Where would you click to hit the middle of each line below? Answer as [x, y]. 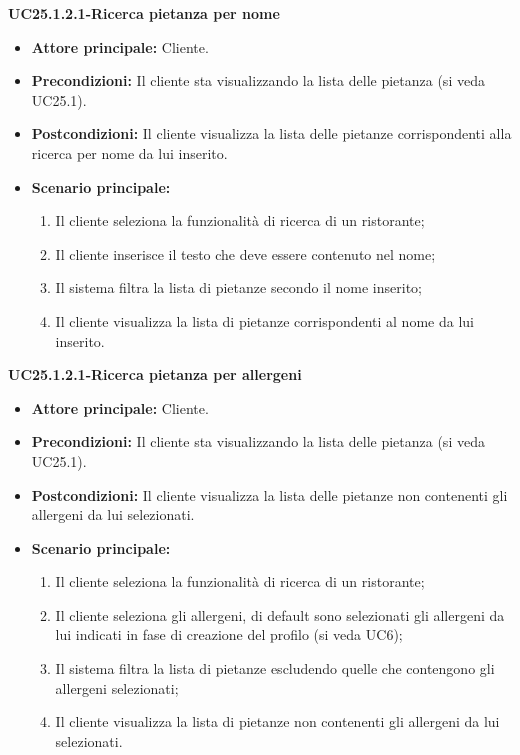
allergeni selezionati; [117, 687]
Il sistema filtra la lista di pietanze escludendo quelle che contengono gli [275, 668]
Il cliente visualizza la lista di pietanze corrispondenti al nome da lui [264, 320]
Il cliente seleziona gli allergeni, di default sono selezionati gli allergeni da [280, 614]
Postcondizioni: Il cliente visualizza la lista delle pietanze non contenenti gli [269, 494]
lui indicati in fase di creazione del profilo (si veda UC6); [229, 634]
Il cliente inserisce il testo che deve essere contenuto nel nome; [245, 253]
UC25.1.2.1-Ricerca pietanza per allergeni [155, 374]
